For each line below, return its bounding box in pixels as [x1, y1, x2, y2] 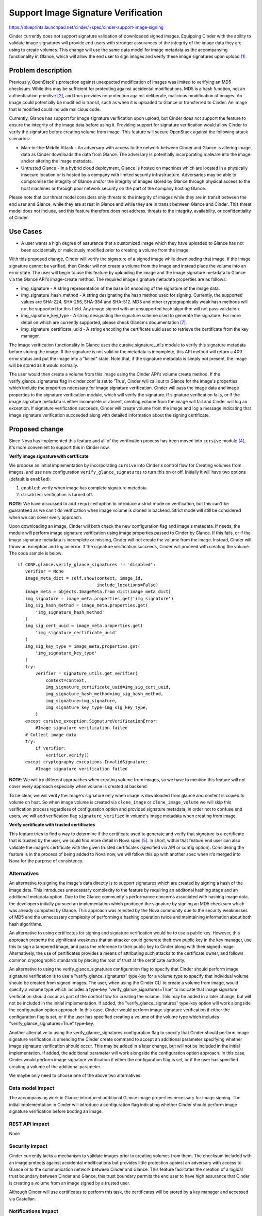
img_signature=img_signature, [45, 698, 117, 703]
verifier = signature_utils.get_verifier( [35, 671, 138, 676]
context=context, [45, 678, 87, 683]
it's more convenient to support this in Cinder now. [9, 445, 110, 450]
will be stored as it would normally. [9, 362, 79, 368]
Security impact [9, 1143, 48, 1149]
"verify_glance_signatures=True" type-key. [9, 1020, 95, 1026]
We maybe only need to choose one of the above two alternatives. [9, 1073, 142, 1078]
